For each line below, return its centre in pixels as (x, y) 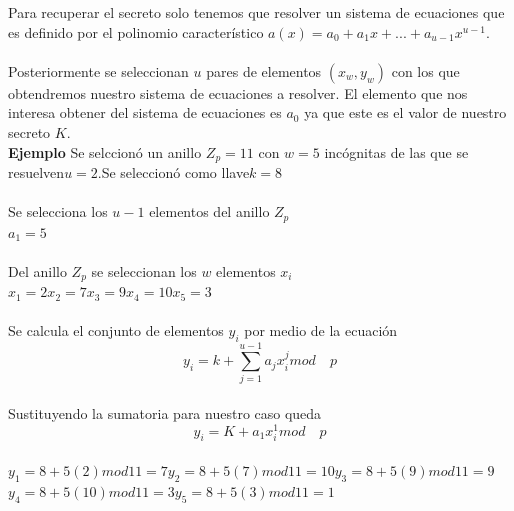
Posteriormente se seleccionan (98, 70)
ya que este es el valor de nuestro (405, 112)
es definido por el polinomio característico (136, 31)
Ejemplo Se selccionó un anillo (105, 151)
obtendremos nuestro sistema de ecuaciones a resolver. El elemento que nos (238, 92)
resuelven (36, 172)
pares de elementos (264, 70)
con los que (425, 70)
